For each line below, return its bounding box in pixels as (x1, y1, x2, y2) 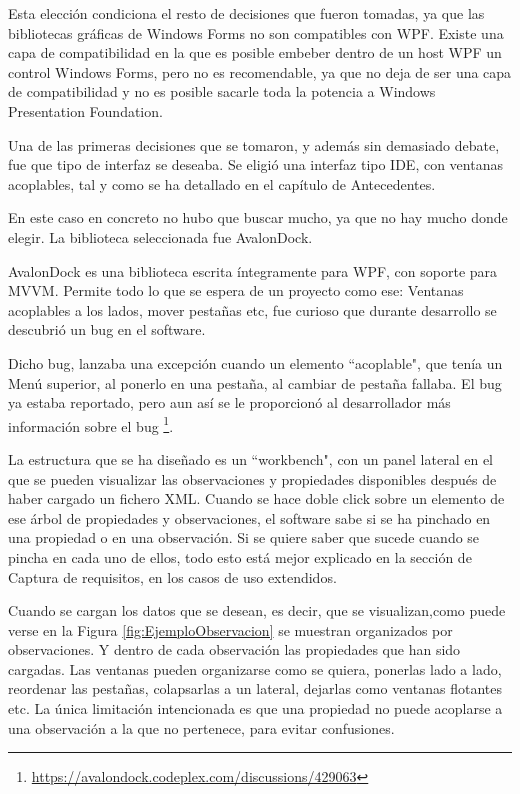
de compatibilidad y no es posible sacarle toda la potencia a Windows (8, 81, 436, 102)
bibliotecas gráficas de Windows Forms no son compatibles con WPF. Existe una (8, 22, 504, 43)
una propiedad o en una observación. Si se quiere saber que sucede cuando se (8, 527, 480, 548)
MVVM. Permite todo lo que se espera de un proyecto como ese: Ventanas (8, 280, 464, 301)
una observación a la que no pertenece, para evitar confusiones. (8, 717, 395, 738)
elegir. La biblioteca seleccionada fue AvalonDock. (8, 226, 313, 247)
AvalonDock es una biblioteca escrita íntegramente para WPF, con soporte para (8, 260, 498, 281)
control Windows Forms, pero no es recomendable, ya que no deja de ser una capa (8, 61, 512, 82)
